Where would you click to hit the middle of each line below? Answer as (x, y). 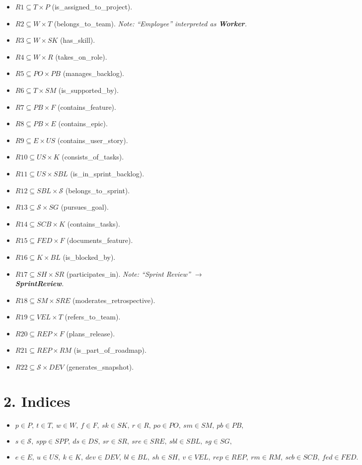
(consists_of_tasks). (93, 157)
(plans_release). (91, 333)
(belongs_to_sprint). (98, 190)
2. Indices (37, 401)
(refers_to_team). (93, 317)
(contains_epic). (83, 123)
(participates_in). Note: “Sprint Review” (128, 273)
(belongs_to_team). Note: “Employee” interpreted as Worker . (150, 23)
